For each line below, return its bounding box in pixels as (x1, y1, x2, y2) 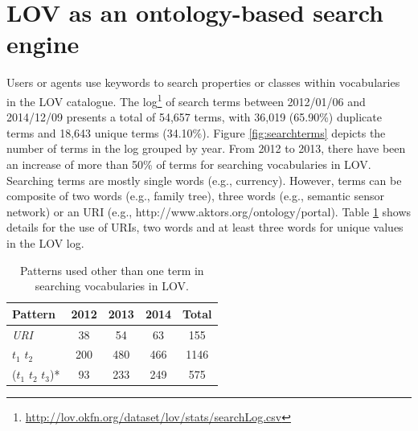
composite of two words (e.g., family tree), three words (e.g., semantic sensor (6, 187, 384, 204)
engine (6, 27, 80, 60)
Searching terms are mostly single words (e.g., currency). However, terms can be (6, 171, 402, 188)
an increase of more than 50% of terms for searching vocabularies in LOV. (6, 155, 371, 172)
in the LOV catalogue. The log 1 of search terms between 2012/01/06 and (6, 90, 366, 109)
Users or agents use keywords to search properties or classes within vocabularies (6, 74, 400, 91)
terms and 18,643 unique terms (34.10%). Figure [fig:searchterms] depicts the (6, 124, 386, 141)
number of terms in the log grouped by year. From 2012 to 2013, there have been (6, 140, 406, 157)
